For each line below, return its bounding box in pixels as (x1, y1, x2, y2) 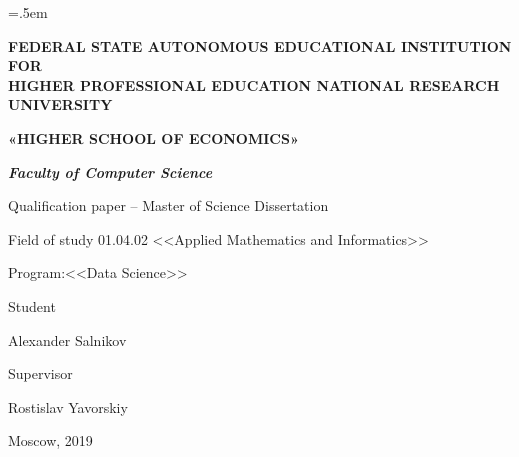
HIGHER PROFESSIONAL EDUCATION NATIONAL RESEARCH (8, 74, 500, 95)
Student (8, 295, 56, 316)
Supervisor (8, 363, 73, 384)
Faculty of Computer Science (8, 161, 213, 182)
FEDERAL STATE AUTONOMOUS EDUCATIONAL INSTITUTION (8, 35, 512, 56)
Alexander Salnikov (8, 329, 127, 350)
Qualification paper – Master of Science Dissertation (8, 195, 329, 216)
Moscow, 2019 (8, 430, 93, 451)
